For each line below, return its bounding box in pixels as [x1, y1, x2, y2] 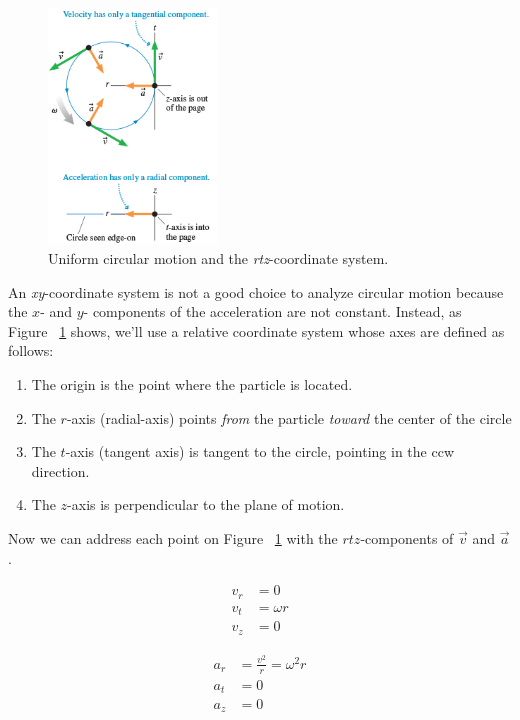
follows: [8, 340, 54, 361]
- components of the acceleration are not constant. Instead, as [83, 301, 462, 322]
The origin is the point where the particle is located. [31, 374, 353, 394]
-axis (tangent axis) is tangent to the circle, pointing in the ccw [65, 441, 454, 462]
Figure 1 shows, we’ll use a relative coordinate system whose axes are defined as [8, 320, 505, 341]
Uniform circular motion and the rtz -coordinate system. [48, 248, 389, 269]
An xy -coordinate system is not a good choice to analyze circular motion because [8, 281, 504, 302]
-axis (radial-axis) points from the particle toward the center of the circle [66, 407, 512, 428]
